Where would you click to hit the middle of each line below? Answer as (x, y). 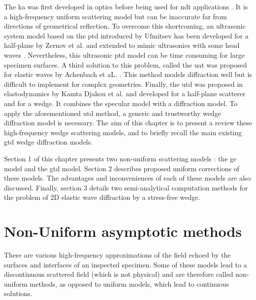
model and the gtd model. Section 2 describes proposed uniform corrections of (122, 168)
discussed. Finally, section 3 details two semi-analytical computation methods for (126, 187)
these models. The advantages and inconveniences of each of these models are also (128, 178)
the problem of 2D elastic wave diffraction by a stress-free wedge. (102, 197)
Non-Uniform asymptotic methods (123, 231)
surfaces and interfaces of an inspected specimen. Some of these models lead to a (126, 264)
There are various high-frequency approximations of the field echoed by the (117, 255)
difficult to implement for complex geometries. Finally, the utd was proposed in (124, 84)
